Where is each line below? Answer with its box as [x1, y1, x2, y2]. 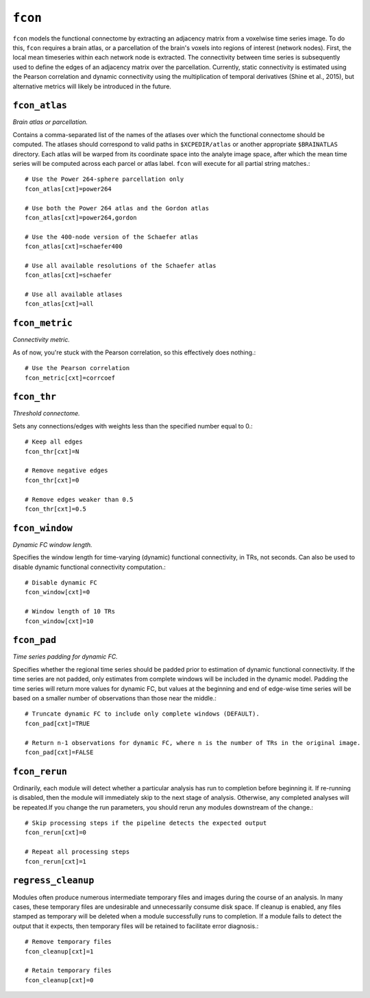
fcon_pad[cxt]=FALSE [25, 748, 94, 756]
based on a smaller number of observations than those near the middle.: [12, 694, 217, 703]
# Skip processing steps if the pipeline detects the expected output [25, 819, 267, 827]
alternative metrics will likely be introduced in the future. [12, 82, 171, 90]
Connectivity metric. [12, 336, 70, 344]
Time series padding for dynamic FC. [12, 653, 118, 661]
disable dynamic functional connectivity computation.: [12, 563, 166, 571]
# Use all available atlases [25, 291, 123, 298]
